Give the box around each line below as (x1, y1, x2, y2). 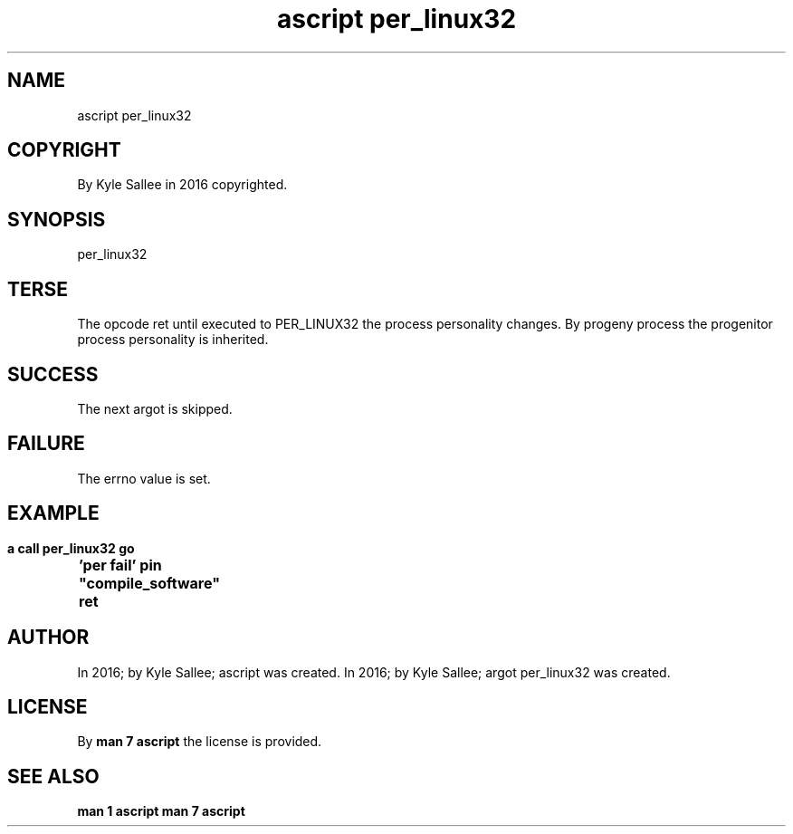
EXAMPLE (7, 502, 100, 525)
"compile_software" (79, 573, 221, 592)
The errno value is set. (77, 470, 211, 486)
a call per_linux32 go (7, 540, 135, 556)
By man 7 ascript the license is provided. (77, 733, 322, 750)
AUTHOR (7, 626, 90, 649)
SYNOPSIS (7, 207, 106, 231)
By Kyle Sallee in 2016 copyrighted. (77, 177, 288, 193)
